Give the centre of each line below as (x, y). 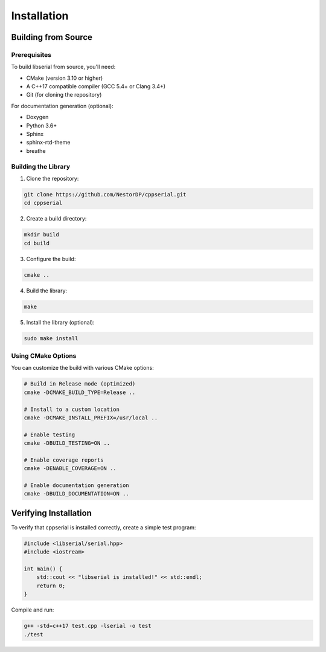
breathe (36, 150)
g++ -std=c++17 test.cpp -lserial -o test (88, 626)
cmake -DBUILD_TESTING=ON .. (67, 443)
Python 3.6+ (42, 125)
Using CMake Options (44, 355)
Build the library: (47, 291)
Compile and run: (33, 610)
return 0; (51, 586)
